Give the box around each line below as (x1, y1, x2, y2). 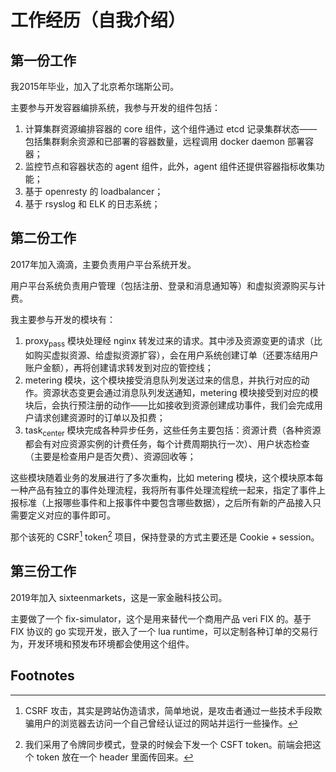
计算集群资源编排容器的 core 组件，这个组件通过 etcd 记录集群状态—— (24, 123, 318, 135)
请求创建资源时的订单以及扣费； (33, 411, 166, 423)
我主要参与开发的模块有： (10, 313, 116, 325)
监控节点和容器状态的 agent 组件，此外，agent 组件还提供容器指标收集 (24, 161, 317, 172)
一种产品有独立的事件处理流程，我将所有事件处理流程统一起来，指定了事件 (10, 484, 317, 496)
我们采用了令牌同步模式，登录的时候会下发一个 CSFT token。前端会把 (24, 738, 313, 750)
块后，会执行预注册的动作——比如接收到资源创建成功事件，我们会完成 (24, 399, 315, 411)
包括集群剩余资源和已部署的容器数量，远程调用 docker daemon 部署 (24, 136, 305, 147)
